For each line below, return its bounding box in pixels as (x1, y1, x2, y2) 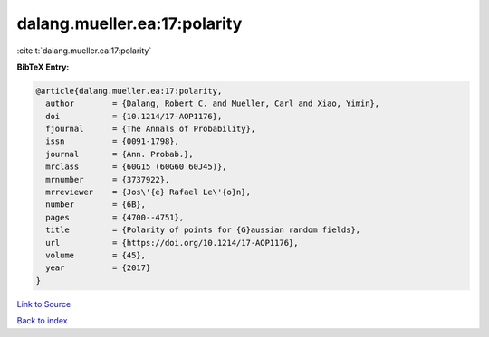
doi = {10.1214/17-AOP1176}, (45, 111, 223, 121)
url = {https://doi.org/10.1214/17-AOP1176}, (45, 238, 299, 248)
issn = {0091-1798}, (45, 136, 180, 146)
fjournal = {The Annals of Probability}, (45, 124, 256, 135)
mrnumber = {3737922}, (45, 174, 170, 184)
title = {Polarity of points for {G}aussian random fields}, (45, 225, 361, 235)
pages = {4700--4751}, (45, 212, 185, 222)
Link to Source (16, 298, 72, 309)
